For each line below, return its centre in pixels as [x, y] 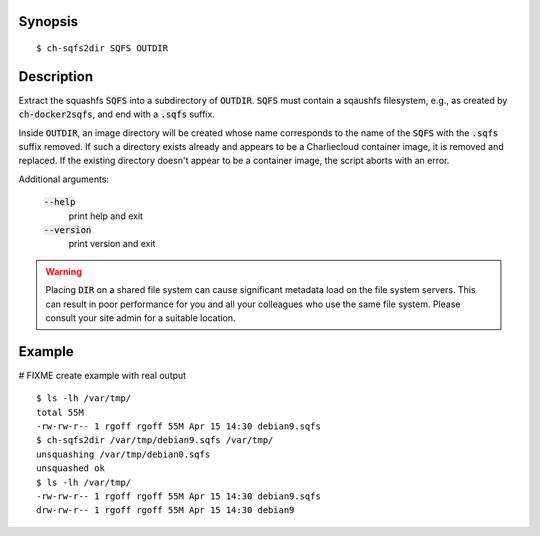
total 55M [60, 412]
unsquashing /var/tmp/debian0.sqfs [123, 454]
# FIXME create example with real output [102, 375]
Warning [63, 271]
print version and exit [112, 244]
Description [56, 76]
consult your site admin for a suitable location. [140, 318]
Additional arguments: [64, 179]
